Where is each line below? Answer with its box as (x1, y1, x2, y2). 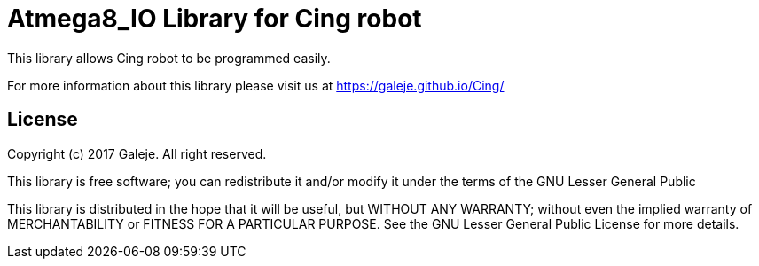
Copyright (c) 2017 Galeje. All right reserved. (7, 145, 267, 161)
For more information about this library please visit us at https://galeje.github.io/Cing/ (7, 77, 505, 93)
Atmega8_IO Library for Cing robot (7, 4, 422, 34)
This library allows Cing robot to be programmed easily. (7, 50, 331, 66)
